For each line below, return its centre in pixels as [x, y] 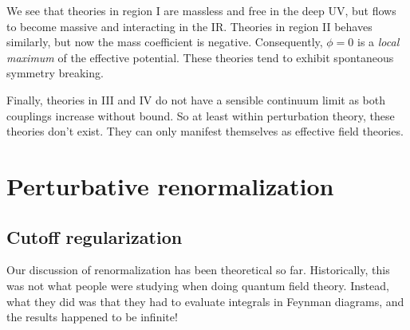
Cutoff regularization [95, 236]
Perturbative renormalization [170, 185]
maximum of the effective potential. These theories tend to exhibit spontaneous [200, 57]
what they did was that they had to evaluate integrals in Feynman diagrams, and [205, 301]
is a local [378, 42]
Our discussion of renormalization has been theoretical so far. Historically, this [198, 270]
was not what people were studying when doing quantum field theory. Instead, [198, 285]
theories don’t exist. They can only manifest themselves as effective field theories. [205, 131]
